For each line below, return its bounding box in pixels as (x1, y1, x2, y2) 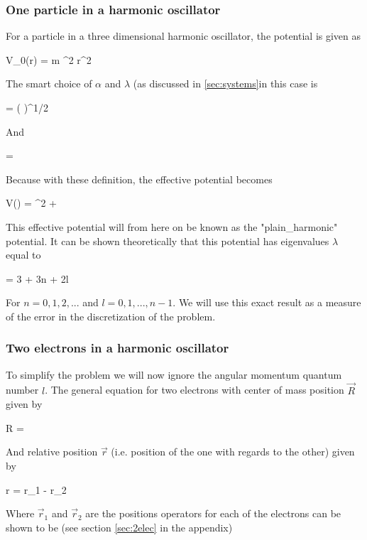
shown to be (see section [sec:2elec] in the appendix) (6, 519, 233, 534)
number (6, 382, 39, 397)
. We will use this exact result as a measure (172, 295, 361, 310)
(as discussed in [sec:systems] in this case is (133, 76, 318, 91)
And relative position (6, 444, 98, 459)
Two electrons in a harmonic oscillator (6, 339, 229, 357)
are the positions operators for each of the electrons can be (85, 506, 341, 521)
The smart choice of (6, 76, 92, 91)
